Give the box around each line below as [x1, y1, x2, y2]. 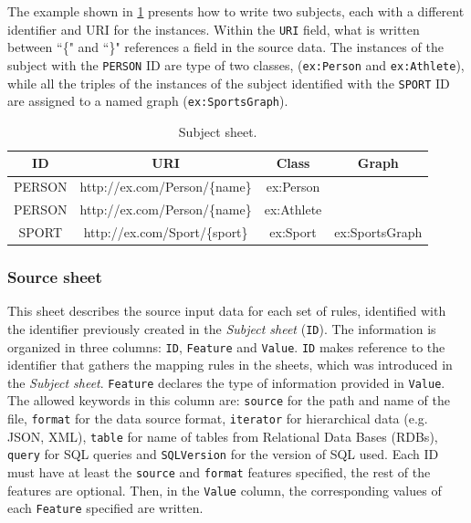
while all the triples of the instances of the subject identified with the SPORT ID [7, 73, 450, 92]
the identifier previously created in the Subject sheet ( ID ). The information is [7, 319, 436, 338]
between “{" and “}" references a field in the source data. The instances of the [7, 37, 444, 57]
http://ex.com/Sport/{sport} [83, 222, 248, 241]
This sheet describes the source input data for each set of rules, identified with [7, 301, 446, 320]
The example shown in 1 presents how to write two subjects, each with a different [7, 2, 465, 20]
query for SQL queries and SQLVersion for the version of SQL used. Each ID [7, 445, 439, 464]
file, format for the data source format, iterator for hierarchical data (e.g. [7, 409, 428, 428]
